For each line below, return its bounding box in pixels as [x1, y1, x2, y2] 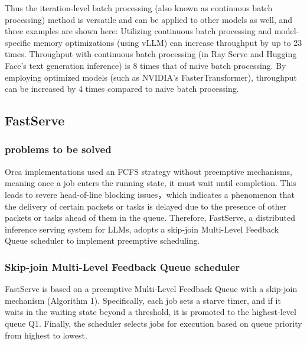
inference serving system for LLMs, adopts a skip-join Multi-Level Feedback [5, 223, 279, 235]
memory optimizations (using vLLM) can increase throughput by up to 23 [33, 36, 302, 48]
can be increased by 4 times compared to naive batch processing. [5, 82, 239, 95]
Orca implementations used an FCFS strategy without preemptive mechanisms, [5, 165, 292, 177]
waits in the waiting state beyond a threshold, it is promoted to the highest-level [5, 306, 296, 318]
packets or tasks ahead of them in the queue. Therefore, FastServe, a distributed [5, 211, 295, 224]
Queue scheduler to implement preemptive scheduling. [5, 234, 200, 247]
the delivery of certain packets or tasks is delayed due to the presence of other [5, 200, 287, 212]
